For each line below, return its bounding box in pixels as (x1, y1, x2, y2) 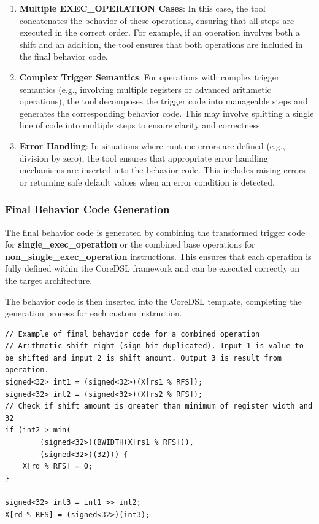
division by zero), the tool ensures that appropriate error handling (19, 151, 268, 164)
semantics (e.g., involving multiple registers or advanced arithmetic (19, 82, 271, 95)
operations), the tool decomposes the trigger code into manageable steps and (19, 95, 308, 108)
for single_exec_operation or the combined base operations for (5, 238, 255, 251)
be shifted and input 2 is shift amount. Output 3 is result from (5, 353, 282, 362)
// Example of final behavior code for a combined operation (5, 329, 260, 338)
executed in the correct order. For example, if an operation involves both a (19, 26, 300, 39)
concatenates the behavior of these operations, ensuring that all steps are (19, 14, 294, 26)
